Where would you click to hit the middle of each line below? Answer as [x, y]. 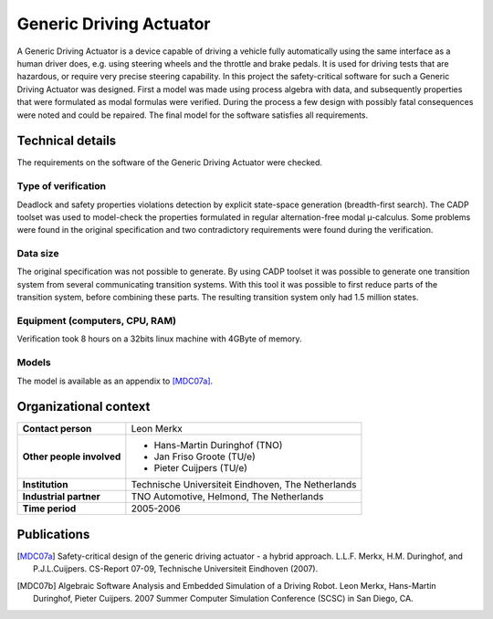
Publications [53, 534]
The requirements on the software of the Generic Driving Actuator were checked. [170, 163]
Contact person [57, 429]
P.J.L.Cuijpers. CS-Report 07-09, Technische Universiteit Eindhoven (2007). [176, 569]
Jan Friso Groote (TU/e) [205, 456]
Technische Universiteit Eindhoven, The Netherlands [244, 485]
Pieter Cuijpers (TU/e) [201, 468]
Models [34, 362]
